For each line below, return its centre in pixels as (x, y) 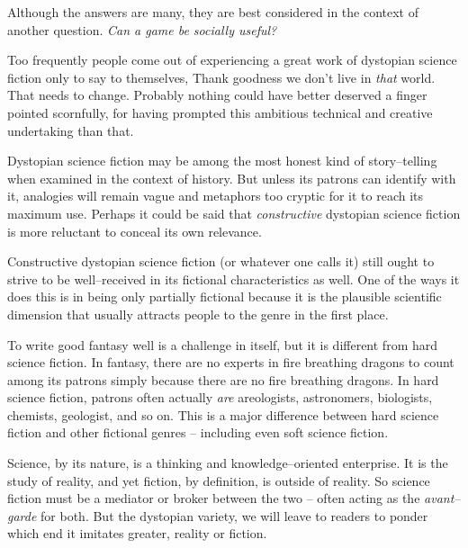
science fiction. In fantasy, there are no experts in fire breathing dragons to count (231, 362)
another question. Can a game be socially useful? (142, 29)
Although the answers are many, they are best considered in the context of (213, 12)
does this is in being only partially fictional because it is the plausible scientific (225, 296)
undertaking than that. (71, 130)
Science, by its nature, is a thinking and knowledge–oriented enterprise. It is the (228, 463)
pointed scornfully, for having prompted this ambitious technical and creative (220, 112)
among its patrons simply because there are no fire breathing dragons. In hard (223, 379)
